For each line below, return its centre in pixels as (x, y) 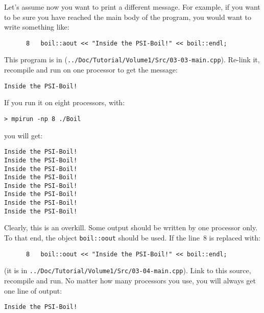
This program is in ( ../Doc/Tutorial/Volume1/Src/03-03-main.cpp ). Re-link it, (132, 59)
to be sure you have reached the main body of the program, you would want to (128, 17)
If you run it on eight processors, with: (65, 102)
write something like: (37, 27)
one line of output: (33, 290)
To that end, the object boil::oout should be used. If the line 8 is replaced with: (132, 238)
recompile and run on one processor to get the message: (91, 70)
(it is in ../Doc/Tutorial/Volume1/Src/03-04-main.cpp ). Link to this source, (128, 270)
